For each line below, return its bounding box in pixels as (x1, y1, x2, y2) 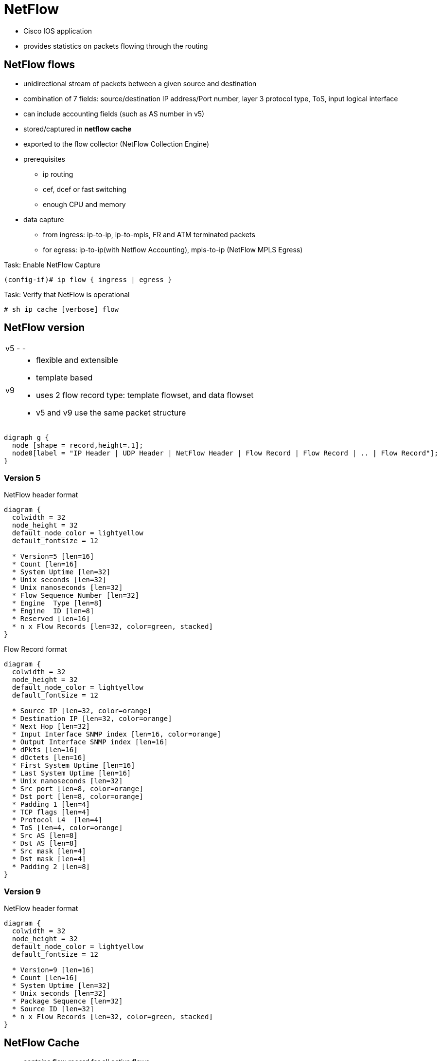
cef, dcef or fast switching (43, 185, 126, 193)
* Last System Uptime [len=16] (12, 769, 131, 777)
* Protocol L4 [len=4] (12, 816, 103, 824)
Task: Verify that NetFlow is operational (4, 290, 130, 299)
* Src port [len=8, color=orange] (12, 785, 143, 793)
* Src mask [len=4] (12, 847, 86, 855)
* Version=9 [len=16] (12, 966, 94, 974)
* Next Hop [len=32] (12, 722, 90, 731)
